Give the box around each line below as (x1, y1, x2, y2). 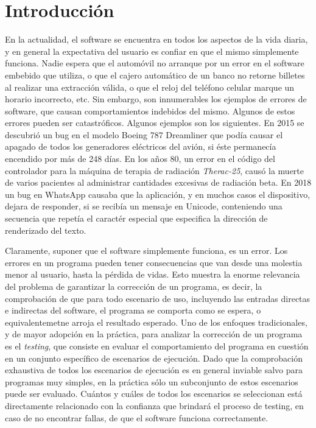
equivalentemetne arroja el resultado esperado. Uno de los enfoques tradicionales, (5, 315, 307, 328)
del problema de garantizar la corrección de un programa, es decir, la (5, 280, 262, 292)
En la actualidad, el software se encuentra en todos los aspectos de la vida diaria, (5, 33, 308, 46)
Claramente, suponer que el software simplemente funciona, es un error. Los (5, 244, 288, 257)
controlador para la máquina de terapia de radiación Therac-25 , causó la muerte (5, 164, 304, 177)
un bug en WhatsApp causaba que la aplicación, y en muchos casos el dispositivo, (5, 188, 311, 200)
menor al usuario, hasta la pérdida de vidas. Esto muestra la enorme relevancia (5, 268, 300, 281)
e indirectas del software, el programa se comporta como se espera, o (5, 304, 261, 317)
